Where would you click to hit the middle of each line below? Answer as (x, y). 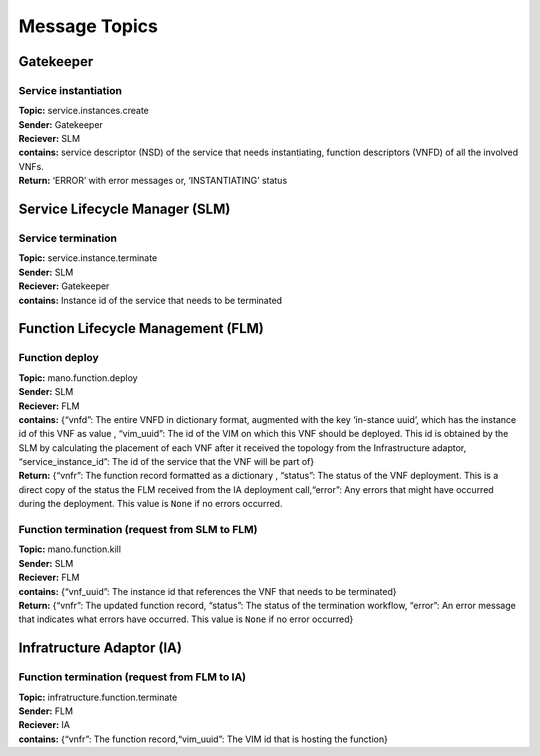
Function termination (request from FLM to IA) (132, 677)
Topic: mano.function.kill (70, 549)
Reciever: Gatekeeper (64, 286)
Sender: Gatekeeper (61, 124)
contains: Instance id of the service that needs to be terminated (150, 300)
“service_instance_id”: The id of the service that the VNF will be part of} (166, 462)
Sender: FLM (46, 711)
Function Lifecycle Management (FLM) (141, 328)
